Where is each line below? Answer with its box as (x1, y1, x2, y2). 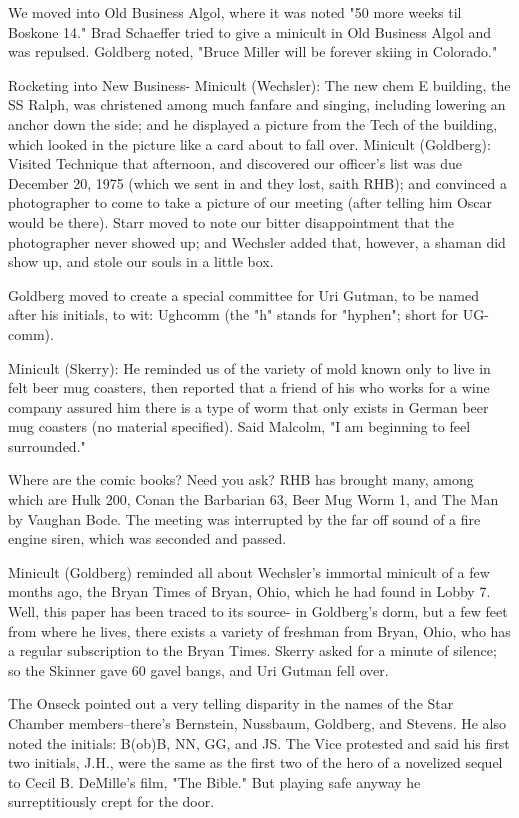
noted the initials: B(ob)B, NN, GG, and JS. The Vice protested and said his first (8, 732, 510, 753)
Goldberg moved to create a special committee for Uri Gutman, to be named (8, 284, 479, 305)
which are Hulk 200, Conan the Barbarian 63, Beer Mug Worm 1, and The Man (8, 489, 499, 510)
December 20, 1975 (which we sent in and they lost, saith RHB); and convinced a (8, 172, 507, 193)
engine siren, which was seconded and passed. (8, 528, 287, 549)
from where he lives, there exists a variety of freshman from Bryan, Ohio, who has (8, 620, 511, 641)
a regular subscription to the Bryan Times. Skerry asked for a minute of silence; (8, 640, 497, 661)
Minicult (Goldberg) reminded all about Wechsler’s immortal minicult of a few (8, 561, 490, 582)
